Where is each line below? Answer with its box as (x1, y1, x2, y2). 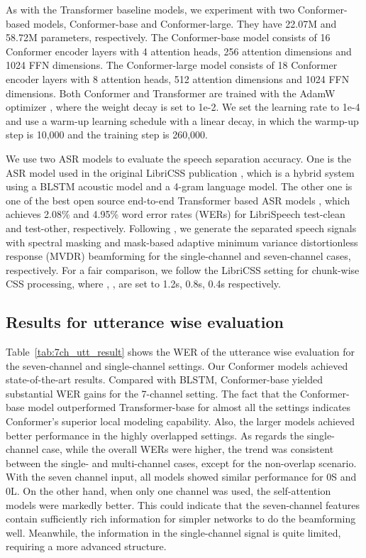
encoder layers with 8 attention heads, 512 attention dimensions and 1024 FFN (6, 71, 350, 86)
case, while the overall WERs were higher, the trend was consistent (41, 442, 334, 456)
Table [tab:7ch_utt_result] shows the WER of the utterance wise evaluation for (6, 344, 355, 359)
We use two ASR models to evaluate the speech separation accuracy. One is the (6, 151, 352, 165)
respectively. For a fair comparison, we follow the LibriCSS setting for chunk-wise (6, 262, 360, 277)
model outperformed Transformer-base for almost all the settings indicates (28, 400, 351, 415)
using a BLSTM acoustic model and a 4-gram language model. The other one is (6, 179, 353, 194)
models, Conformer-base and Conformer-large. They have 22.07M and (33, 16, 337, 31)
